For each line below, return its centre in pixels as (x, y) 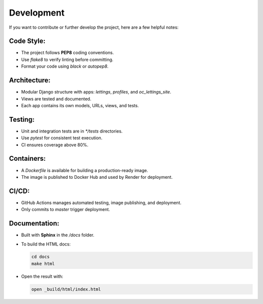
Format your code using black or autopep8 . (65, 66)
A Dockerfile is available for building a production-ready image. (85, 170)
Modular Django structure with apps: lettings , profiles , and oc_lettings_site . (96, 92)
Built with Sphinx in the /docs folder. (58, 235)
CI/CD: (19, 191)
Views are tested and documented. (56, 99)
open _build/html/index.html (66, 289)
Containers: (28, 159)
